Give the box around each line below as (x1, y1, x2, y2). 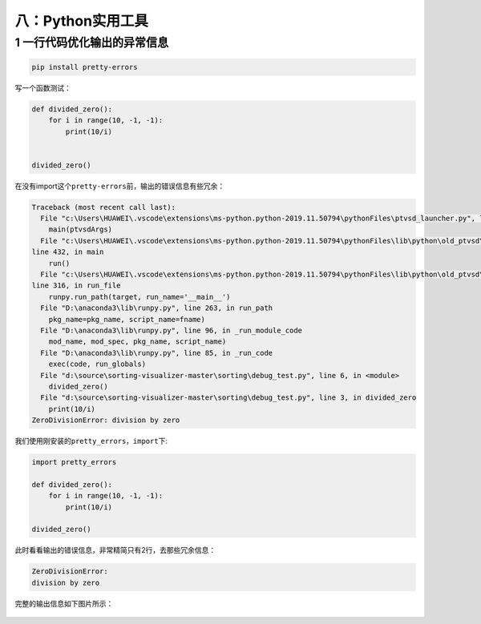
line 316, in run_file (31, 281, 121, 290)
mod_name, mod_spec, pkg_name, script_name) (48, 337, 227, 346)
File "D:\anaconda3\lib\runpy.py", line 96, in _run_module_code (40, 325, 303, 335)
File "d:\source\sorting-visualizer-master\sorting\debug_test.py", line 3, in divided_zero (40, 393, 417, 402)
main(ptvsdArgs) (48, 225, 112, 234)
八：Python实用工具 (14, 12, 148, 30)
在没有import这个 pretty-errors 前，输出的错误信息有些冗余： (14, 181, 225, 191)
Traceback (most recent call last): (31, 203, 176, 211)
